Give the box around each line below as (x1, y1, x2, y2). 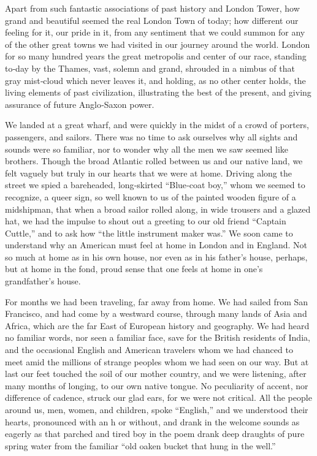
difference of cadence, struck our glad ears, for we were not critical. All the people (5, 391, 312, 404)
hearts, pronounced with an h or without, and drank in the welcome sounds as (5, 415, 300, 428)
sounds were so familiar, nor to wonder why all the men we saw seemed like (5, 142, 289, 155)
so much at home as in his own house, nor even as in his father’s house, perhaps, (5, 250, 308, 263)
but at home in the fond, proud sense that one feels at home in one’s (5, 262, 263, 275)
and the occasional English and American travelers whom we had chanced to (5, 343, 293, 356)
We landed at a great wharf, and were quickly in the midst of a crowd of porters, (5, 118, 309, 131)
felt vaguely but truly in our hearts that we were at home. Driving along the (5, 166, 292, 179)
